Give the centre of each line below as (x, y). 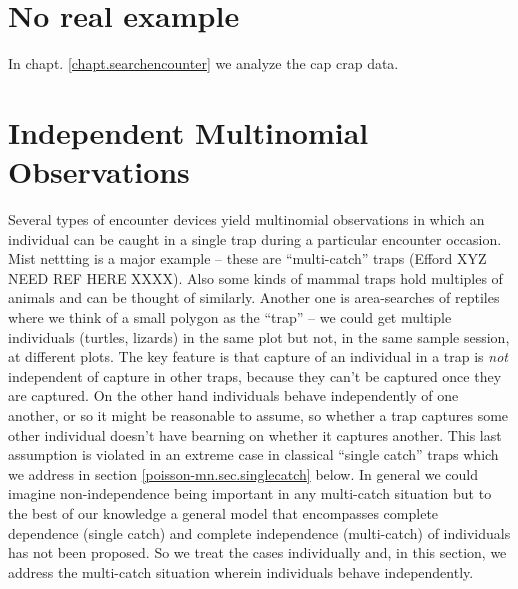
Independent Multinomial (188, 131)
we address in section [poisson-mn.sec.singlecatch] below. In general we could (243, 473)
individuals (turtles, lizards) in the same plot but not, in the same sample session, (259, 336)
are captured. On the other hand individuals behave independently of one (233, 395)
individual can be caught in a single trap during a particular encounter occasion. (255, 238)
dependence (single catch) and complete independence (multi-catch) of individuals (259, 532)
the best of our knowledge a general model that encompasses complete (223, 512)
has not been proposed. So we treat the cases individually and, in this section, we (257, 552)
